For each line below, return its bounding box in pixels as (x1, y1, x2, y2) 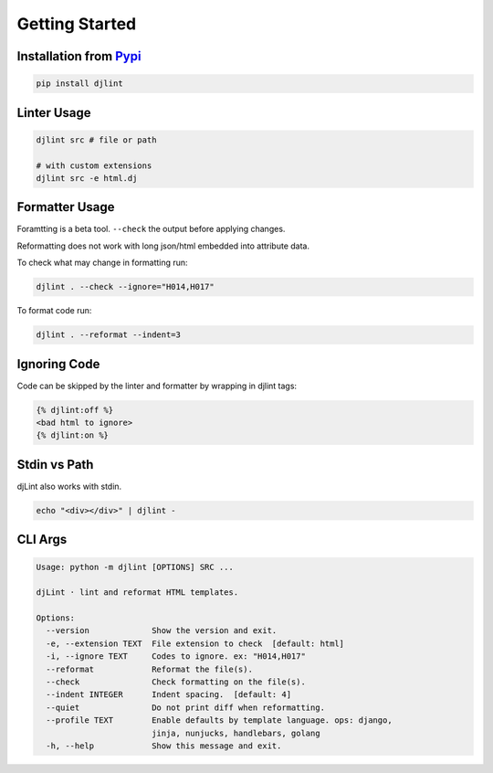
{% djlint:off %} (36, 405, 114, 415)
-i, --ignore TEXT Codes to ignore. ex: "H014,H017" (46, 651, 306, 662)
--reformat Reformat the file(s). (46, 663, 253, 674)
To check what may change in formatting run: (16, 257, 188, 269)
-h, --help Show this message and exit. (46, 740, 282, 751)
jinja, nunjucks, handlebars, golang (151, 727, 320, 738)
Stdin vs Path (16, 457, 94, 472)
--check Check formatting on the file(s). (46, 677, 306, 687)
